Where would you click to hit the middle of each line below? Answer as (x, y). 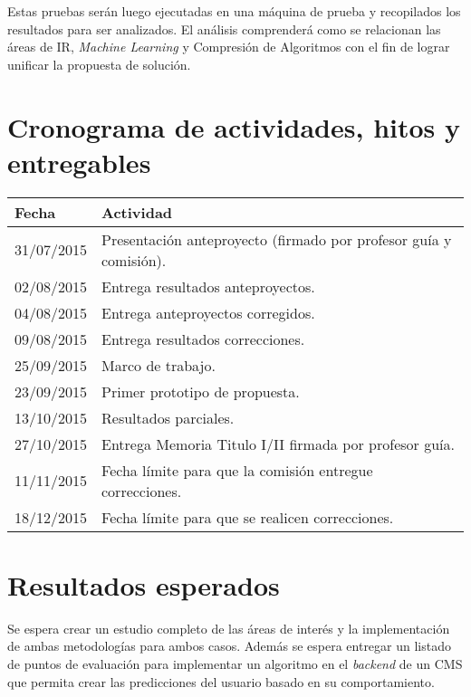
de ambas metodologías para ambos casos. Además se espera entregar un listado (229, 646)
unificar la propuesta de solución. (99, 64)
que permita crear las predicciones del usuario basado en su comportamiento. (221, 681)
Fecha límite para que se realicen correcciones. (248, 517)
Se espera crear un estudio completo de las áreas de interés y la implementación (229, 628)
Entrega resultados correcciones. (203, 339)
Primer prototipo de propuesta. (201, 391)
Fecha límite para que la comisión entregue (237, 470)
